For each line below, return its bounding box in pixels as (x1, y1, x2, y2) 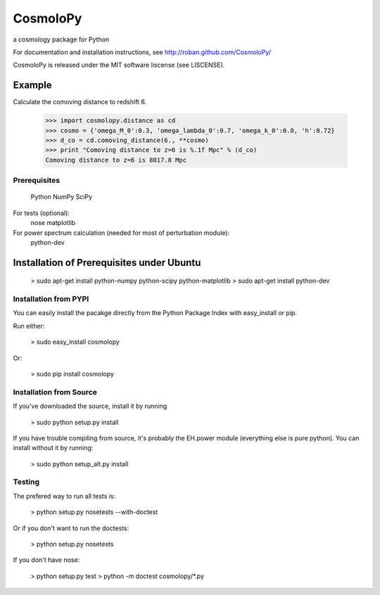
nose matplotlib (30, 219, 76, 227)
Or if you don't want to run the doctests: (13, 524, 129, 532)
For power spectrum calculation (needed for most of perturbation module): (13, 229, 230, 237)
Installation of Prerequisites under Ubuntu (13, 257, 201, 269)
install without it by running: (13, 444, 94, 452)
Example (13, 79, 52, 91)
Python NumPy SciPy (30, 193, 93, 201)
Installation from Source (13, 387, 98, 397)
